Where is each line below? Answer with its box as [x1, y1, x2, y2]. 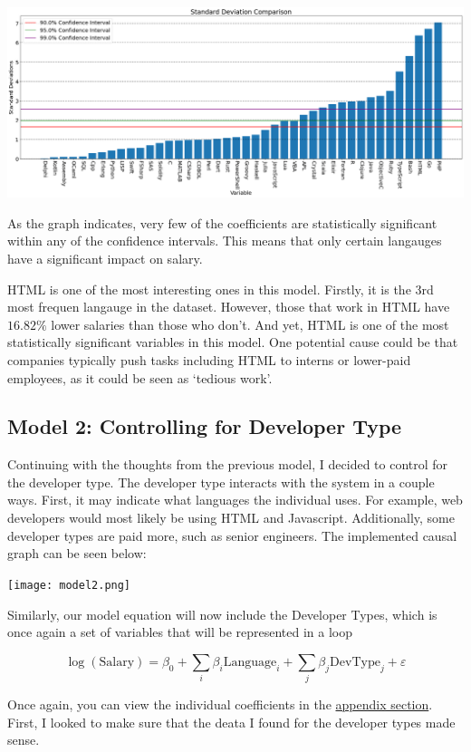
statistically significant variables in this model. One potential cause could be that [7, 333, 458, 352]
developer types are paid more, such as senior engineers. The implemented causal [7, 525, 457, 545]
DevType [330, 655, 380, 669]
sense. [7, 730, 40, 749]
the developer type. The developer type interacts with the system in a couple [7, 472, 435, 491]
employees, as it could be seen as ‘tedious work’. [7, 368, 273, 387]
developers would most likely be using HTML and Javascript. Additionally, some [7, 508, 455, 527]
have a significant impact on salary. [7, 248, 203, 267]
